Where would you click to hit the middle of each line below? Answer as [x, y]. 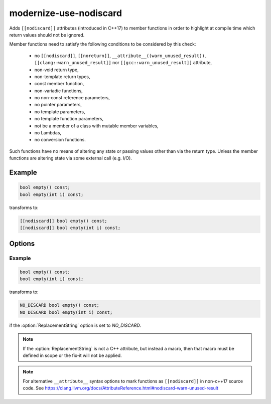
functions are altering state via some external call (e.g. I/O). [71, 158]
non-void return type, [56, 70]
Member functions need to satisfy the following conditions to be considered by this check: [103, 44]
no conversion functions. [60, 140]
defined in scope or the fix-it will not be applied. [73, 355]
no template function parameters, [69, 119]
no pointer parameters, [58, 105]
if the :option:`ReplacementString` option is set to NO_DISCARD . [75, 325]
